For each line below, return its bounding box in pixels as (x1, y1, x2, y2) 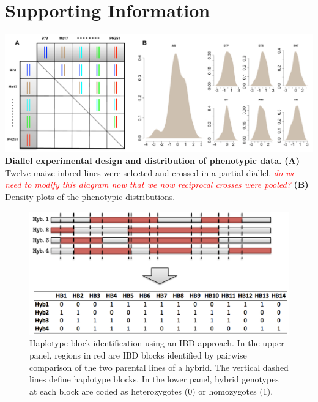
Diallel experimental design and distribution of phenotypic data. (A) (5, 154, 300, 167)
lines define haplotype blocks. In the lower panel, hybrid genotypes (29, 373, 279, 385)
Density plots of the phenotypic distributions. (5, 190, 176, 203)
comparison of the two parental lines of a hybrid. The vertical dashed (29, 360, 289, 373)
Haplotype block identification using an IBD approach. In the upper (29, 337, 284, 349)
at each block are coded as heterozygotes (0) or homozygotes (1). (29, 384, 273, 397)
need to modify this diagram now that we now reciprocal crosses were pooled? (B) (5, 178, 309, 191)
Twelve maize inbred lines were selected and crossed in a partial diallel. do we (5, 166, 295, 179)
